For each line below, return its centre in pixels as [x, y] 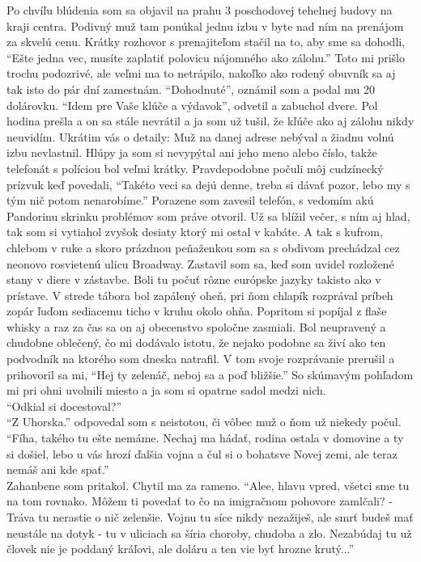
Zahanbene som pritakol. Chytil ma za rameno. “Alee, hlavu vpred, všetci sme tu [208, 485]
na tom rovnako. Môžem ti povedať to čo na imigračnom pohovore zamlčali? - [200, 501]
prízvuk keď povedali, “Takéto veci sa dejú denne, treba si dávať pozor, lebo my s [208, 184]
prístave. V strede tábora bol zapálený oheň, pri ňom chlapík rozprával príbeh [200, 295]
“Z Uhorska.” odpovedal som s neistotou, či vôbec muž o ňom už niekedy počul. [204, 422]
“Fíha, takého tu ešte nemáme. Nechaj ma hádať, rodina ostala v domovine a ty [205, 438]
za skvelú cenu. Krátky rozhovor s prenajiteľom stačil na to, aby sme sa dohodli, [206, 42]
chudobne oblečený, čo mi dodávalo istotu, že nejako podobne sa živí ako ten [196, 342]
